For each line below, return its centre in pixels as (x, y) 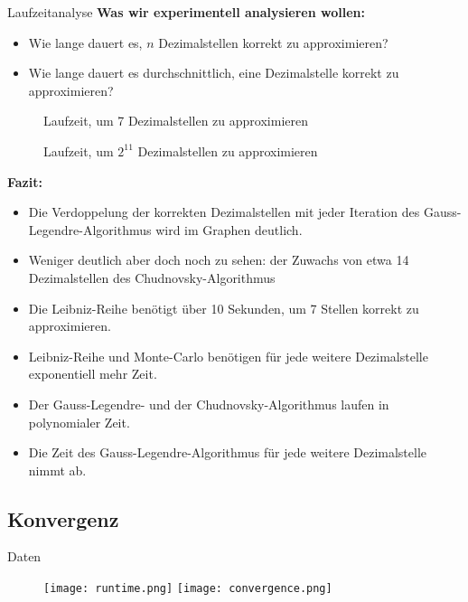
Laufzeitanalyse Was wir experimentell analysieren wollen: (187, 12)
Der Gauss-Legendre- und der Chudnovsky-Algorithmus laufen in (209, 404)
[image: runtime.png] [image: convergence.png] (188, 589)
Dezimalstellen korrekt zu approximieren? (273, 42)
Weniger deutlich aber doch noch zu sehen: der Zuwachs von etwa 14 (219, 260)
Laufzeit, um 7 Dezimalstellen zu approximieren (176, 121)
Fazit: (25, 181)
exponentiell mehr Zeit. (93, 374)
